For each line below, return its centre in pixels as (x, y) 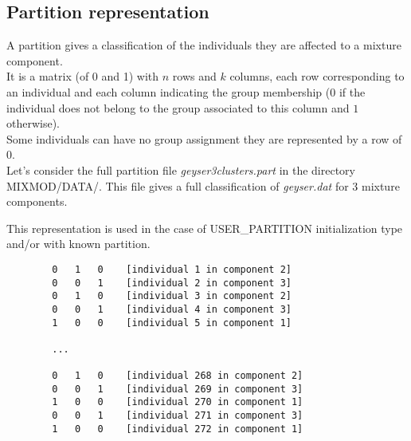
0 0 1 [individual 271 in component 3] (178, 416)
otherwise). (33, 123)
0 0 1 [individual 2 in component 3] (172, 283)
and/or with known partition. (78, 244)
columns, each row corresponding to (317, 76)
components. (37, 201)
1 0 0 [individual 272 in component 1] (178, 429)
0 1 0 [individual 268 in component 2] (178, 376)
